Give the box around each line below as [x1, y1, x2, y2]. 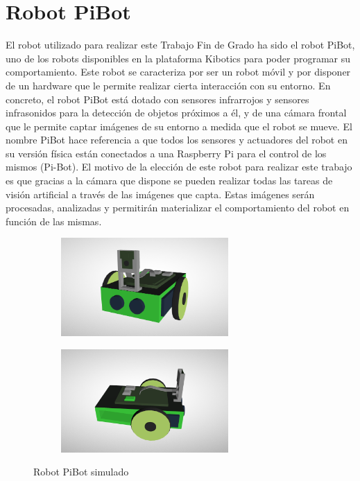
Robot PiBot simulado [33, 464, 129, 479]
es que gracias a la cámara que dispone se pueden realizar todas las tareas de [6, 173, 333, 188]
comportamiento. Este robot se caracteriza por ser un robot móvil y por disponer [6, 64, 351, 79]
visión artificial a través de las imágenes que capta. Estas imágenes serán [6, 186, 315, 201]
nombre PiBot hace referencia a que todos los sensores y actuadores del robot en [6, 132, 348, 147]
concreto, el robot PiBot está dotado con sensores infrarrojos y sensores [6, 91, 309, 106]
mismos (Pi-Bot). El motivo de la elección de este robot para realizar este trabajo [6, 159, 352, 174]
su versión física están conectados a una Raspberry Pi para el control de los [6, 146, 327, 160]
